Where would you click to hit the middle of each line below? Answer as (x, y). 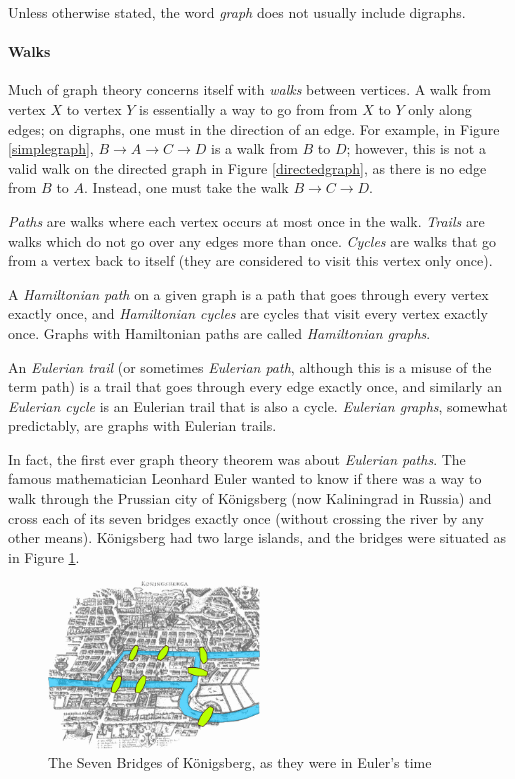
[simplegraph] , (51, 148)
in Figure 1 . (44, 556)
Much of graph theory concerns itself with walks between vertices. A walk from (249, 89)
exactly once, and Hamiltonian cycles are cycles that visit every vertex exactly (248, 313)
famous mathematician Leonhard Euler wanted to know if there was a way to (245, 478)
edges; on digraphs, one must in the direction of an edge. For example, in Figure (254, 128)
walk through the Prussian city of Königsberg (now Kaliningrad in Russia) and (250, 498)
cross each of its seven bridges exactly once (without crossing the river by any (246, 517)
